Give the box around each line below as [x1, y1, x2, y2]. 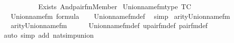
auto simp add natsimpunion [4, 29, 94, 40]
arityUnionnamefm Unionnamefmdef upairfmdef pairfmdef [10, 20, 208, 30]
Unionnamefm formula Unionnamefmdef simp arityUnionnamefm [10, 11, 231, 21]
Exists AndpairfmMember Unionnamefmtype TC [38, 1, 191, 11]
